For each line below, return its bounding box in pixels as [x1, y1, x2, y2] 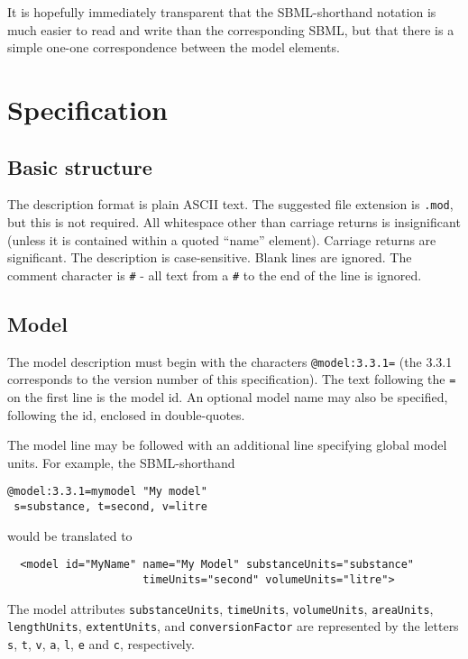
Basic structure [7, 152, 152, 180]
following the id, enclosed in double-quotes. [7, 405, 245, 424]
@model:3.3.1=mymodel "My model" [7, 485, 207, 499]
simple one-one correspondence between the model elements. [7, 38, 340, 57]
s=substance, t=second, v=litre [14, 500, 207, 513]
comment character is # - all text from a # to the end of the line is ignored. [7, 265, 422, 284]
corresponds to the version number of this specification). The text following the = [7, 370, 456, 389]
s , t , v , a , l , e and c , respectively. [7, 634, 195, 653]
